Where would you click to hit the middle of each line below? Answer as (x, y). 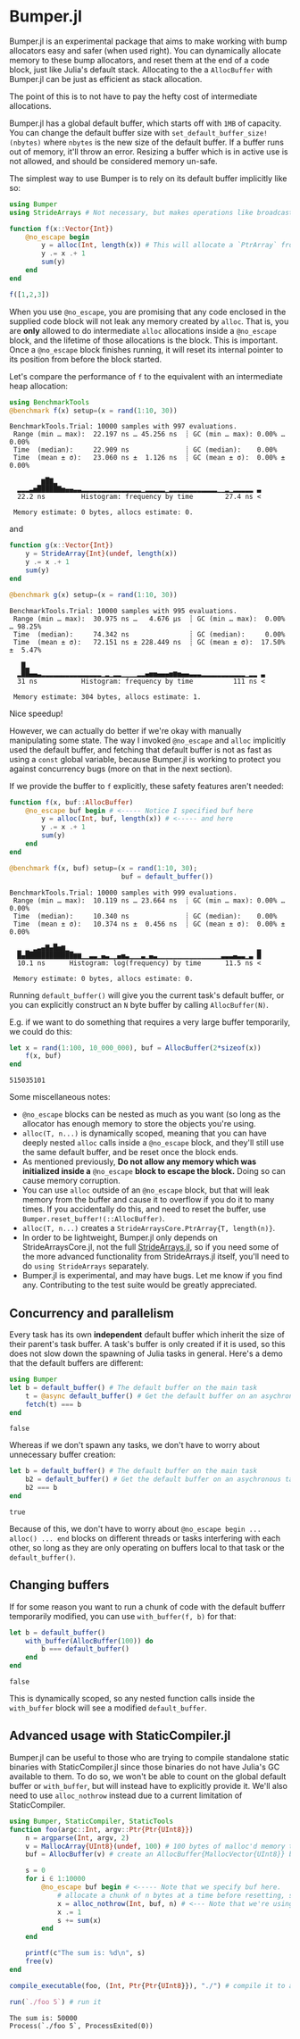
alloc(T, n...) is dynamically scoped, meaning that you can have (144, 1133)
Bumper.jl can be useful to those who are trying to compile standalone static (150, 1757)
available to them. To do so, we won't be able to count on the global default (148, 1776)
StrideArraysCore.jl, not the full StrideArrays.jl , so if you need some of (150, 1247)
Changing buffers (59, 1585)
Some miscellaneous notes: (60, 1097)
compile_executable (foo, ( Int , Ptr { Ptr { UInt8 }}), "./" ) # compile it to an (153, 1985)
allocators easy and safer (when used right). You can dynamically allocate (145, 50)
